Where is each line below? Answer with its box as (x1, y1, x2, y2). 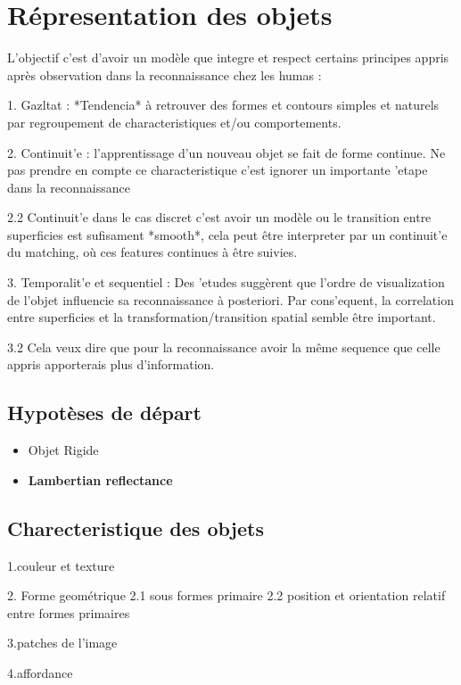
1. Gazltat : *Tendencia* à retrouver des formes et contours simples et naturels (7, 95, 440, 114)
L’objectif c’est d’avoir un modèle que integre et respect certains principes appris (7, 48, 449, 67)
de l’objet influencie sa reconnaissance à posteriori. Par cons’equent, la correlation (7, 290, 454, 309)
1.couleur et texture (7, 556, 115, 574)
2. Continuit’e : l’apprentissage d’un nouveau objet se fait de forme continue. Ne (7, 143, 446, 161)
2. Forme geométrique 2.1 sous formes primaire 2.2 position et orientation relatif (7, 586, 446, 605)
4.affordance (7, 664, 73, 681)
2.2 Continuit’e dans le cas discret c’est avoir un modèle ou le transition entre (7, 208, 432, 227)
